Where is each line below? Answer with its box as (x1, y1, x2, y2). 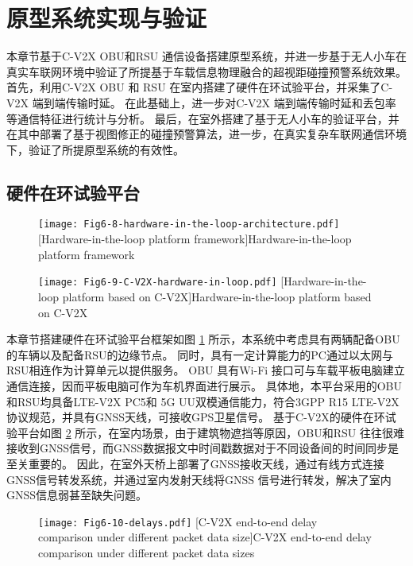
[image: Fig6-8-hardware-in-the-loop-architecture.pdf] (38, 219, 340, 231)
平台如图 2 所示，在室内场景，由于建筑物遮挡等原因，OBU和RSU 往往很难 (17, 424, 404, 440)
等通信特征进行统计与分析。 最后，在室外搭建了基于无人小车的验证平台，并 (6, 110, 399, 126)
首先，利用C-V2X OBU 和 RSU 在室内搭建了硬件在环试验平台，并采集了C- (6, 79, 393, 95)
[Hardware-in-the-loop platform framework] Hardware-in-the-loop (38, 231, 352, 247)
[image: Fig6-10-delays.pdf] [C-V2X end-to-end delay (38, 513, 318, 529)
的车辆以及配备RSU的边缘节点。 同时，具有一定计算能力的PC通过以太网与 (6, 346, 393, 362)
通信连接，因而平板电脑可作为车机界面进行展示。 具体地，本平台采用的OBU (6, 377, 402, 393)
